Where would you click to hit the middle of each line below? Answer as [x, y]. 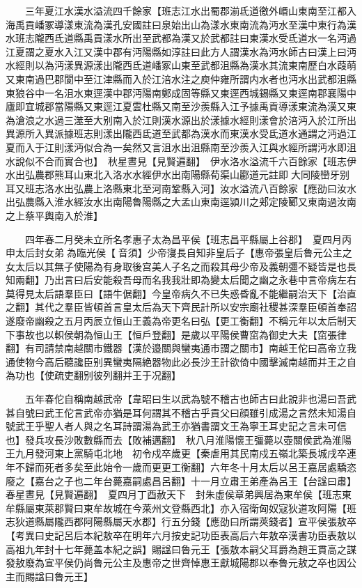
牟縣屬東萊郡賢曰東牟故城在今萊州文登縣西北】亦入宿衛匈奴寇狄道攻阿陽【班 [181, 508]
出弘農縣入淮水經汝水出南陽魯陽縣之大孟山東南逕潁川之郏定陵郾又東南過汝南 [181, 202]
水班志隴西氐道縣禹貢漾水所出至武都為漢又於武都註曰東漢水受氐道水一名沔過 [181, 38]
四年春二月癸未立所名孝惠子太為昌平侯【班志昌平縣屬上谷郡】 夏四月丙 [188, 239]
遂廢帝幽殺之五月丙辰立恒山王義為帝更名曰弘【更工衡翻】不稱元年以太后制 [176, 321]
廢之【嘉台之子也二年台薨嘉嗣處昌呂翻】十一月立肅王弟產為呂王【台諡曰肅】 [179, 480]
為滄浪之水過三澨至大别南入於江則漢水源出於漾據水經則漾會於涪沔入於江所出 [181, 119]
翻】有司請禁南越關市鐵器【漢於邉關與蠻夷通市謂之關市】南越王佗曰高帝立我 [181, 348]
